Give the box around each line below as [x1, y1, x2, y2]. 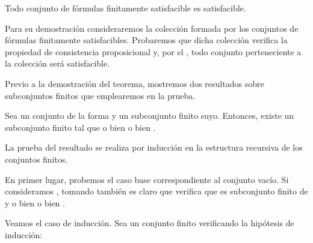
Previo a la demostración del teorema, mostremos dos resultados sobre [5, 77, 264, 89]
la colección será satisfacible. [5, 57, 110, 70]
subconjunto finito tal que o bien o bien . [5, 121, 156, 133]
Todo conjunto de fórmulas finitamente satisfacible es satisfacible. [5, 2, 246, 14]
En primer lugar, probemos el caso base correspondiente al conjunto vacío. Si [5, 173, 289, 185]
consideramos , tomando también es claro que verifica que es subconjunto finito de [5, 185, 308, 197]
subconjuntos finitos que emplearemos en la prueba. [5, 89, 196, 101]
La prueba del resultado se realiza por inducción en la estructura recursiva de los [5, 141, 303, 154]
